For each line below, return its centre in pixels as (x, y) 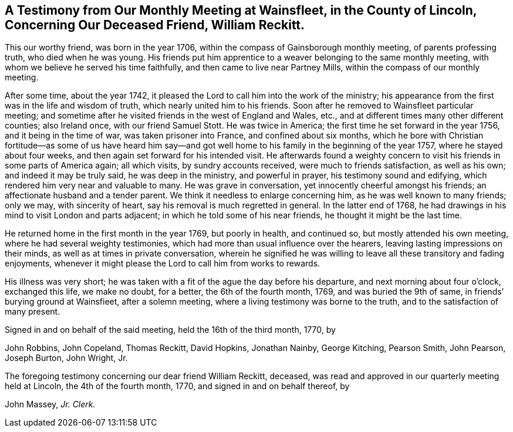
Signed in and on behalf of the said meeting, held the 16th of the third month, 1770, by (170, 330)
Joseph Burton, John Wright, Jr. (66, 358)
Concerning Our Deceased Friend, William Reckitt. (155, 25)
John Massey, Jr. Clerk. (50, 404)
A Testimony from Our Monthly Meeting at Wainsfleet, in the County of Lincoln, (241, 10)
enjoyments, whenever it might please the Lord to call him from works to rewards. (163, 264)
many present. (33, 312)
